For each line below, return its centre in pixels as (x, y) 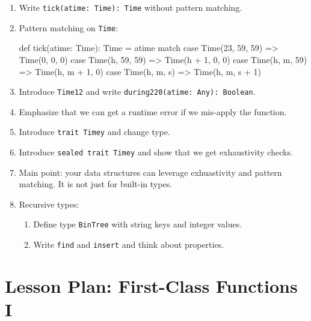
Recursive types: (49, 204)
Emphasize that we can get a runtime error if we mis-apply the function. (153, 111)
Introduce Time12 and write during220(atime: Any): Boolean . (137, 91)
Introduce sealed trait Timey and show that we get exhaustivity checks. (156, 152)
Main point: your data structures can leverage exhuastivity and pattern (150, 172)
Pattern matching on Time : (69, 27)
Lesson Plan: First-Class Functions (151, 285)
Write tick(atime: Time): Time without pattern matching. (131, 7)
